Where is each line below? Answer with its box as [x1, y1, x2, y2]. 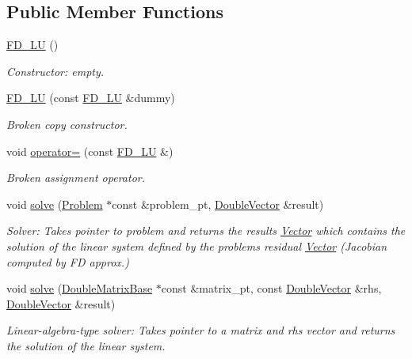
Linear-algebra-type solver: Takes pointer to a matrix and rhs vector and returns [6, 322, 395, 338]
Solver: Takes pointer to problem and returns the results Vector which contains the [6, 222, 406, 239]
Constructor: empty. [6, 62, 105, 79]
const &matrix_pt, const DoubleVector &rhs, [161, 280, 382, 297]
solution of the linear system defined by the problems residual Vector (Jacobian [6, 237, 387, 254]
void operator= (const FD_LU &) [6, 142, 174, 159]
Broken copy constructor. [6, 115, 128, 132]
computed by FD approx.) [6, 253, 129, 270]
